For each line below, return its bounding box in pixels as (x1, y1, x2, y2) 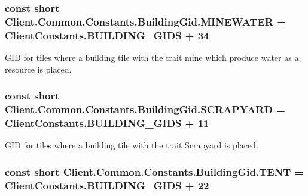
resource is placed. (5, 63, 72, 75)
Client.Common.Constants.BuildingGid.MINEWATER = (5, 14, 286, 29)
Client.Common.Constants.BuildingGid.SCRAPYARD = (5, 102, 285, 117)
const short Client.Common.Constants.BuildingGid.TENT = (5, 164, 304, 179)
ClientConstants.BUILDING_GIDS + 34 (5, 27, 209, 42)
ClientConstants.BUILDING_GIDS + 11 (5, 116, 209, 130)
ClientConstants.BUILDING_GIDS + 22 (5, 178, 209, 192)
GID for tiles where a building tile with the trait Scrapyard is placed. (5, 139, 258, 151)
